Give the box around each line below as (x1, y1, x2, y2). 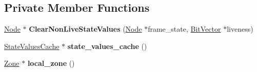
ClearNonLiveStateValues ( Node (29, 23, 142, 34)
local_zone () (27, 58, 75, 68)
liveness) (227, 23, 253, 34)
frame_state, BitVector (148, 23, 221, 34)
